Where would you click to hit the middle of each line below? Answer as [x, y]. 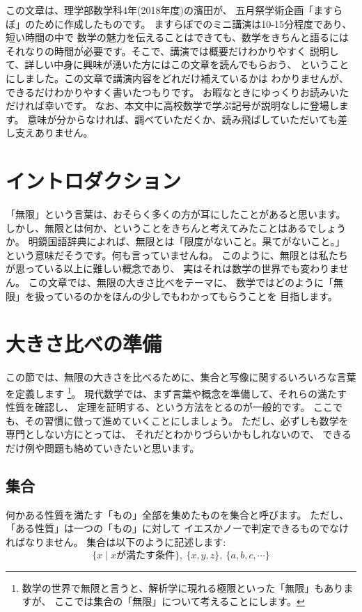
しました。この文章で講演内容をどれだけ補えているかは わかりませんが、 [182, 78]
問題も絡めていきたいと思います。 [122, 447]
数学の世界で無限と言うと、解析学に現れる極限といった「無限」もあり [183, 587]
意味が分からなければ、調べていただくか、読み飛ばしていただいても [182, 119]
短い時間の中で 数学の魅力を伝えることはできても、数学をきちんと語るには [178, 37]
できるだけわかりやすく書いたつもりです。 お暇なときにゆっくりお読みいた [177, 92]
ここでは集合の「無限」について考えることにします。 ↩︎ [180, 601]
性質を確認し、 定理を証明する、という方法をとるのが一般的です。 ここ [169, 407]
